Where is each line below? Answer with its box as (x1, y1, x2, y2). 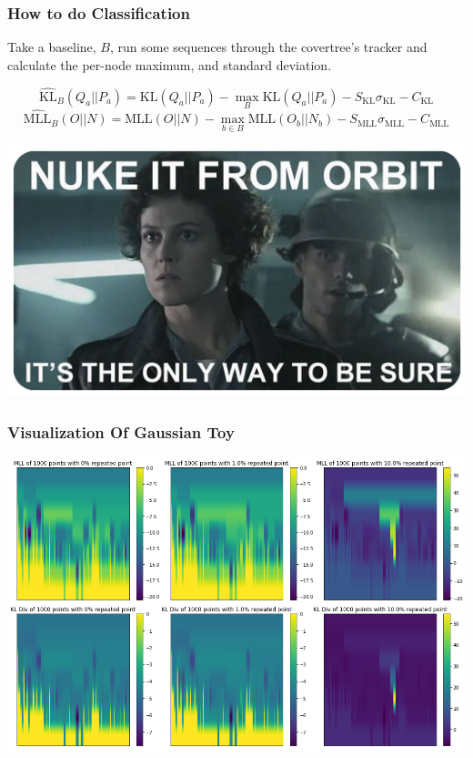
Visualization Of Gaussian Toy (7, 420, 235, 443)
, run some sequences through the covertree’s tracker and (109, 37, 428, 56)
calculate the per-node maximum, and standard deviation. (7, 55, 332, 74)
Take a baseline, (7, 37, 96, 56)
